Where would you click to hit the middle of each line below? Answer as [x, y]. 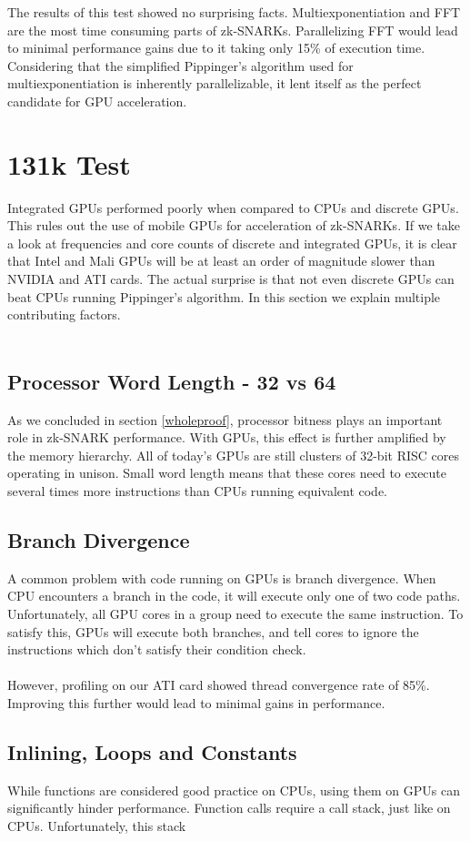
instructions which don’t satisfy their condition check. [157, 649]
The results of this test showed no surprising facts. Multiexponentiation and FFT [234, 12]
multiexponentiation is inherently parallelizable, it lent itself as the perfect [215, 83]
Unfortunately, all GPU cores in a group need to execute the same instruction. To [235, 613]
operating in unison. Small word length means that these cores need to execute [227, 473]
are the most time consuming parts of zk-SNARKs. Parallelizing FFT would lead [233, 30]
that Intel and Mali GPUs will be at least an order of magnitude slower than [221, 261]
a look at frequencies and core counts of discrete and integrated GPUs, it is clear [232, 243]
